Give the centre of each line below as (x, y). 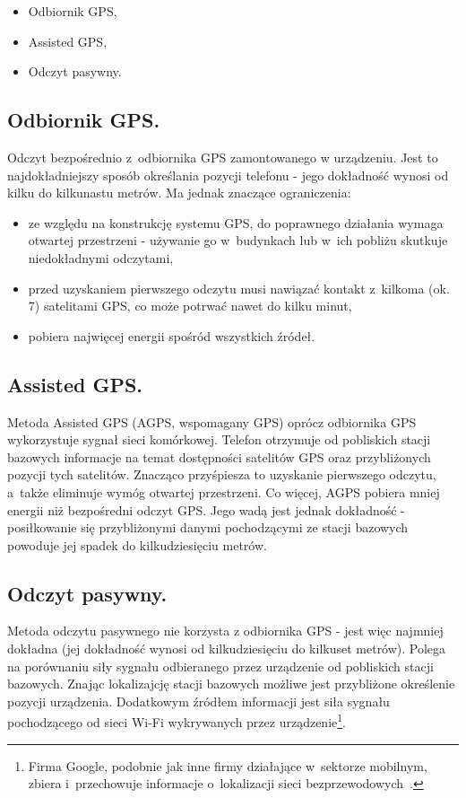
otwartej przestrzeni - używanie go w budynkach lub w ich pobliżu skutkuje (238, 240)
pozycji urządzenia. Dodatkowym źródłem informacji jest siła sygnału (198, 701)
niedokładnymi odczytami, (101, 257)
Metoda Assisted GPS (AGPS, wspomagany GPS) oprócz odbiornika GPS (212, 421)
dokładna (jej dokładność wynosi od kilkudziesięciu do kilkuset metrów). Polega (227, 649)
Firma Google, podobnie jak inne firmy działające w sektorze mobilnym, (228, 765)
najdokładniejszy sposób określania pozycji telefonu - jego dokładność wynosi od (228, 175)
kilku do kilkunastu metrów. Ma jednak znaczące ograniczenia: (179, 193)
